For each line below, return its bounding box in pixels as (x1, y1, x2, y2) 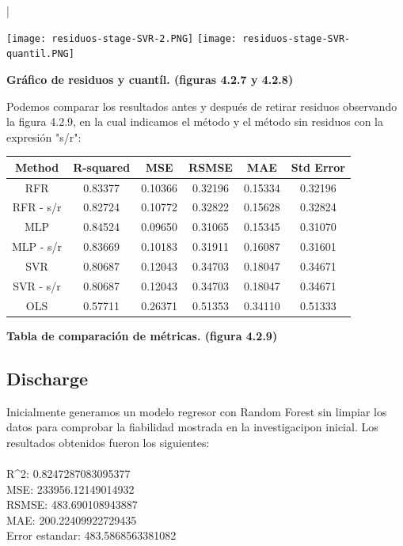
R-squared (73, 158, 131, 175)
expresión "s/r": (6, 128, 82, 145)
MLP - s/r (12, 238, 63, 255)
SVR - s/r (13, 277, 61, 294)
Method (14, 158, 59, 175)
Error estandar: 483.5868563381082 (6, 527, 177, 544)
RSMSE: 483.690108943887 (6, 496, 138, 513)
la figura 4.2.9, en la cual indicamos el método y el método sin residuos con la (6, 113, 383, 130)
